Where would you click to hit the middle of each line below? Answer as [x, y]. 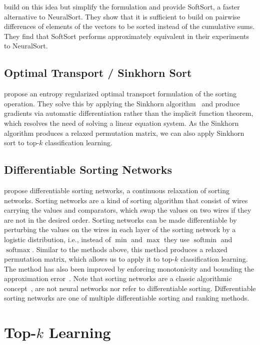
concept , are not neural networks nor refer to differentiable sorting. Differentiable [130, 288]
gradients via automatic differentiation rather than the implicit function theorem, [129, 113]
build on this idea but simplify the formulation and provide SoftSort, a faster [122, 6]
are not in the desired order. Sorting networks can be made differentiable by [120, 219]
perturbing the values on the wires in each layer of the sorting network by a [120, 229]
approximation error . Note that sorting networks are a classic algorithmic [118, 278]
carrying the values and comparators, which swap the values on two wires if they [128, 210]
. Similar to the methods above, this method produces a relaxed [130, 249]
